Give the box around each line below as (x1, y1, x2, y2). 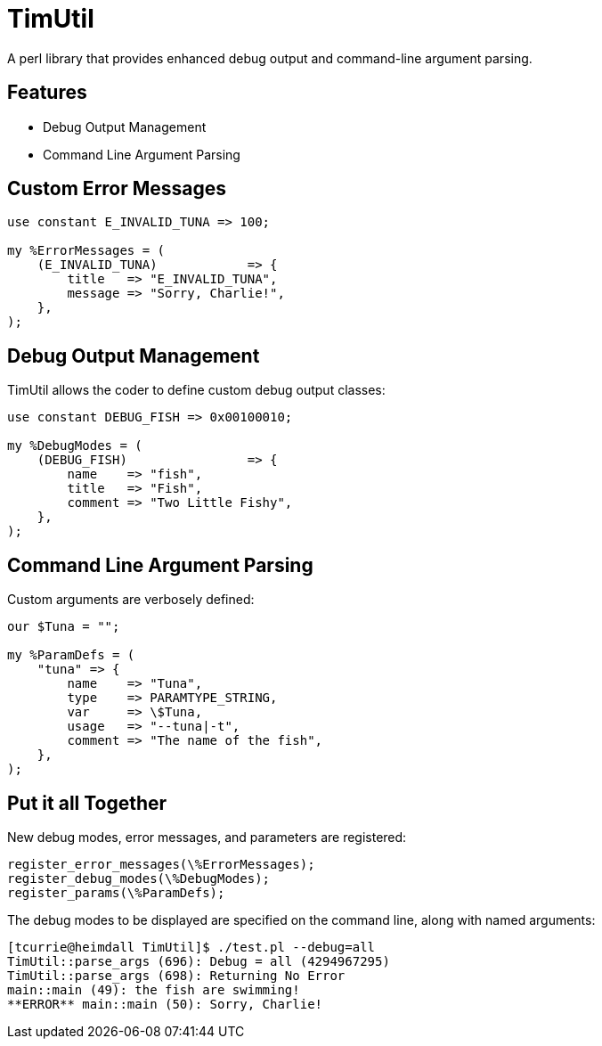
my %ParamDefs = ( (7, 648, 135, 663)
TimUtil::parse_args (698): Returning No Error (7, 968, 346, 983)
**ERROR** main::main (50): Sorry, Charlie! (7, 996, 323, 1011)
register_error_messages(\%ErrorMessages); (7, 856, 315, 871)
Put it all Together (7, 791, 167, 814)
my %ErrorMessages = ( (7, 243, 166, 258)
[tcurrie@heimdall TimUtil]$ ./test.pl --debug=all (7, 939, 376, 954)
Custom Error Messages (7, 177, 227, 200)
